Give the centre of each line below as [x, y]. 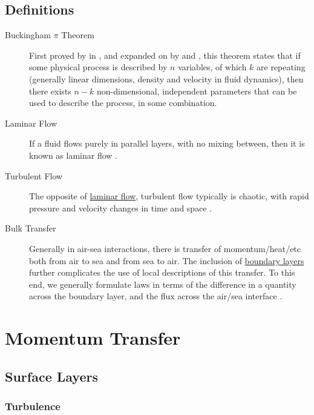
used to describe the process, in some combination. [123, 103]
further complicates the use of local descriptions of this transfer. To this [162, 272]
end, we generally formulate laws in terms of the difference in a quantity [163, 284]
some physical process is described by [98, 67]
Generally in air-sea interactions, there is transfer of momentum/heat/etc [165, 248]
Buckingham [28, 35]
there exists [50, 91]
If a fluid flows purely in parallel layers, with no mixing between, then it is [167, 143]
